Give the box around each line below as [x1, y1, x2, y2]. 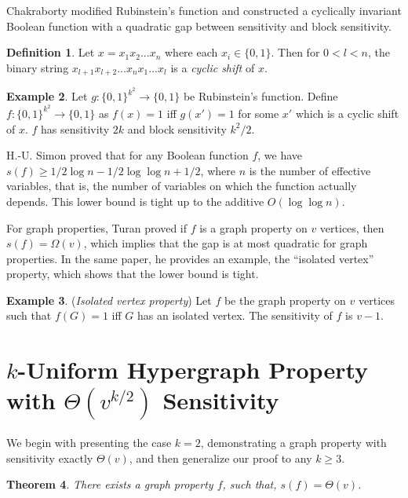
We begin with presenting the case [6, 434, 172, 451]
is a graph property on [199, 219, 308, 236]
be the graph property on [224, 291, 346, 308]
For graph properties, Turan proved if [6, 219, 188, 236]
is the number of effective [249, 162, 371, 178]
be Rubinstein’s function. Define [183, 88, 338, 104]
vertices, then [319, 219, 384, 236]
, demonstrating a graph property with [200, 434, 387, 451]
